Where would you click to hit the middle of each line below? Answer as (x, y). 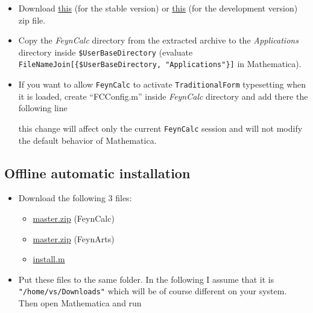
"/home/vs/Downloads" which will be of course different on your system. (153, 291)
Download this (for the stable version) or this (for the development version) (158, 8)
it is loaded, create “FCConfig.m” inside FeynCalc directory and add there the (163, 96)
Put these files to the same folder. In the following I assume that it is (146, 279)
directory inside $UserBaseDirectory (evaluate (106, 52)
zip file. (32, 20)
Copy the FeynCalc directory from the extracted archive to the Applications (158, 40)
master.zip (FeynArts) (74, 238)
